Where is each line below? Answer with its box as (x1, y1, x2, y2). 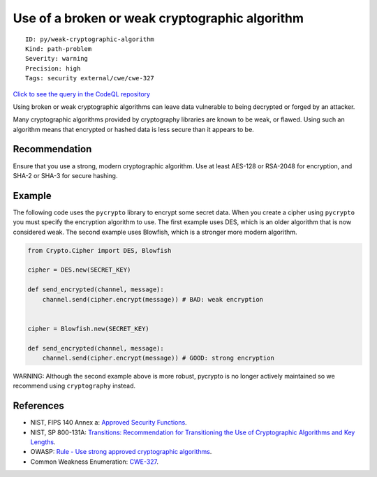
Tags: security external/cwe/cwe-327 (25, 74, 155, 82)
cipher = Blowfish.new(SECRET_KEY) (27, 325, 149, 332)
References (13, 400, 64, 412)
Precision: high (25, 64, 81, 73)
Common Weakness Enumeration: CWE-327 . (30, 457, 159, 466)
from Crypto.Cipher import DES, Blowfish (27, 247, 172, 254)
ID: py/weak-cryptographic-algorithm (25, 35, 155, 43)
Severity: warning (25, 54, 89, 63)
